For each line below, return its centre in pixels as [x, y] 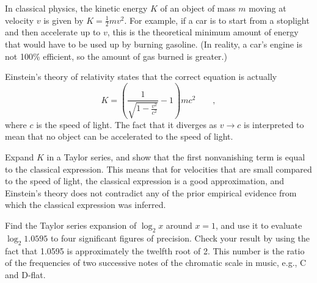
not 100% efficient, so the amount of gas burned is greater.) [116, 56]
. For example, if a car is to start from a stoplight [217, 20]
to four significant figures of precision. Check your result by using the [180, 238]
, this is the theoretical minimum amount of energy [203, 32]
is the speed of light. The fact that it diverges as [127, 124]
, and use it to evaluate [259, 225]
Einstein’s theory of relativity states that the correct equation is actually [141, 77]
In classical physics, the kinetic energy [76, 8]
